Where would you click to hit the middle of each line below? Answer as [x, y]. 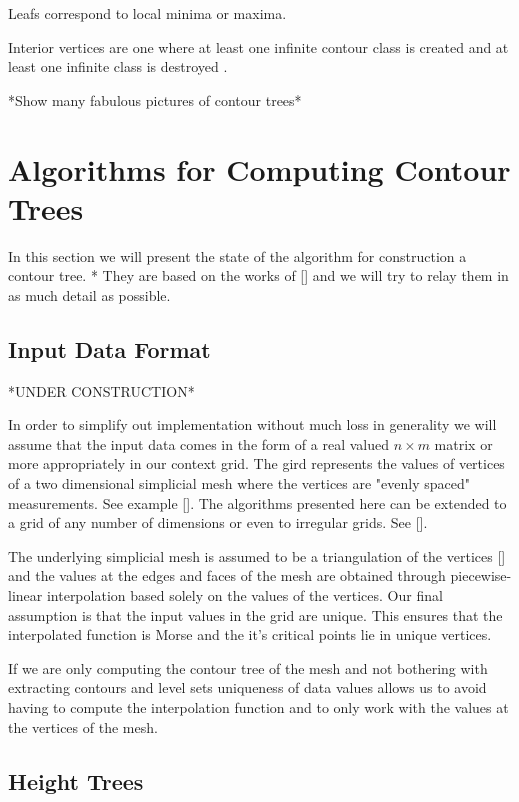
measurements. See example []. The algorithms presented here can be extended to [257, 502]
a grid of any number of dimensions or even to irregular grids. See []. [218, 522]
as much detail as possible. [89, 294]
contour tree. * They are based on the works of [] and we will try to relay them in [258, 275]
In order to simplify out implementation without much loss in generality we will [252, 424]
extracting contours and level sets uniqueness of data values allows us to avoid [247, 687]
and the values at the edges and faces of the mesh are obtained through [227, 575]
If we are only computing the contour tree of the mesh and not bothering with [248, 667]
